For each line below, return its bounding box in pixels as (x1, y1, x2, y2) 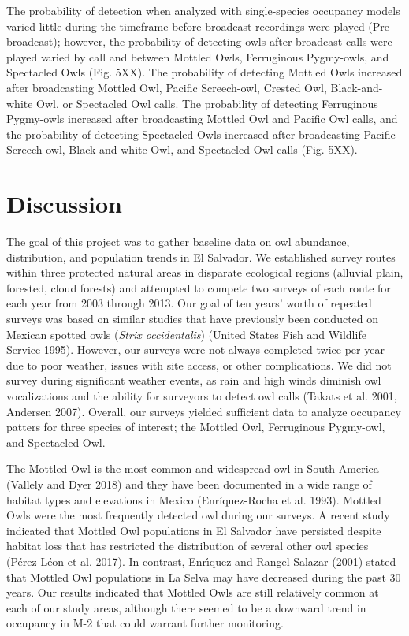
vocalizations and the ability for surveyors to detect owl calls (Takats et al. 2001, (6, 388, 397, 404)
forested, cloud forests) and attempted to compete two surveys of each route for (6, 279, 391, 296)
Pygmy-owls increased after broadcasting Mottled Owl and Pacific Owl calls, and (6, 110, 398, 127)
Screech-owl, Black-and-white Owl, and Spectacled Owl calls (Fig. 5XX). (6, 141, 358, 158)
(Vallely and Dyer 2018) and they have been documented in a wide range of (6, 475, 372, 492)
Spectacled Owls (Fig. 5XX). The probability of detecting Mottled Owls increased (6, 64, 403, 80)
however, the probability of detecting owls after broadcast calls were (64, 33, 392, 50)
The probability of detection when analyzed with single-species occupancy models (6, 2, 400, 18)
